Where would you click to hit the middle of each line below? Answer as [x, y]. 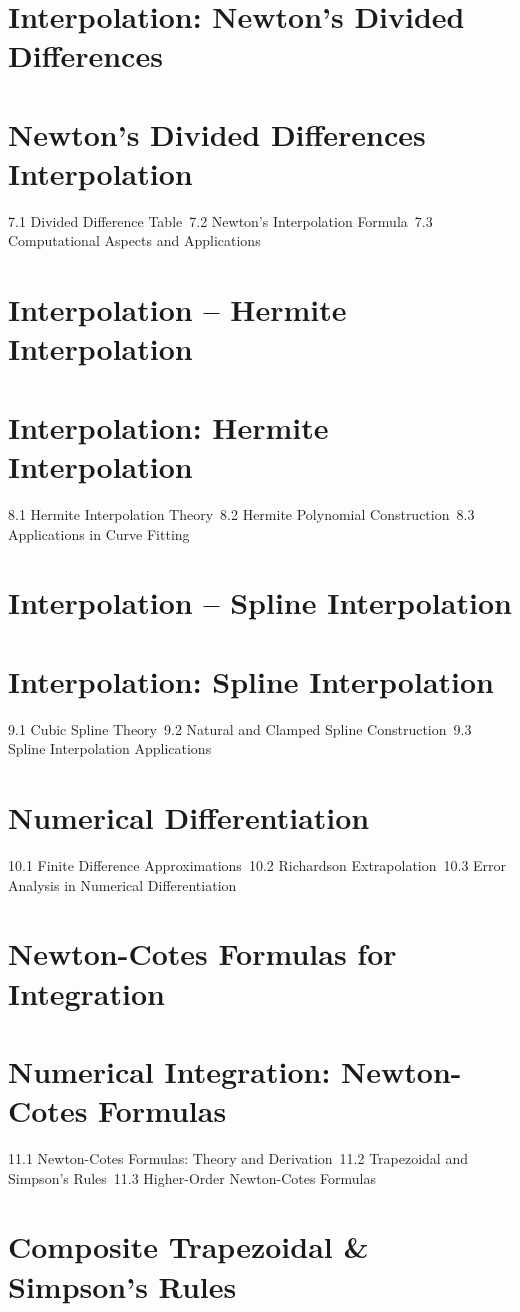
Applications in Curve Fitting [99, 533]
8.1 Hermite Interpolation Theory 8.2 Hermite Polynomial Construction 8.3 [241, 513]
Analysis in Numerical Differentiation [122, 884]
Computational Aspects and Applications [134, 240]
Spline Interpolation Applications [110, 748]
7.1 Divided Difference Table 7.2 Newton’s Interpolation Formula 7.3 [220, 220]
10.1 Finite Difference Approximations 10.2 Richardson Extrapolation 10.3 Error [257, 864]
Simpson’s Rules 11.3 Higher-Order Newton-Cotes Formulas [192, 1177]
